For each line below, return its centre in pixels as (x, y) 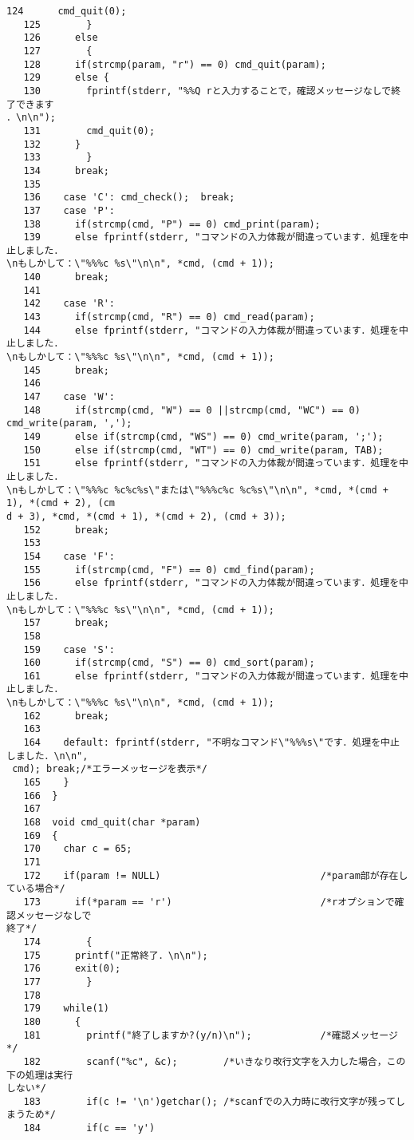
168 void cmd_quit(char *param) (112, 823)
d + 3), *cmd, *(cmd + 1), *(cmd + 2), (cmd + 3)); (146, 516)
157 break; (66, 623)
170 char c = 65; (78, 849)
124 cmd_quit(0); (67, 11)
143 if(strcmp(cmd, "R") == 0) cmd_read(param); (169, 317)
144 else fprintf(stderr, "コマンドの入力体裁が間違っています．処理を (211, 330)
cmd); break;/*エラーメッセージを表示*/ (110, 769)
